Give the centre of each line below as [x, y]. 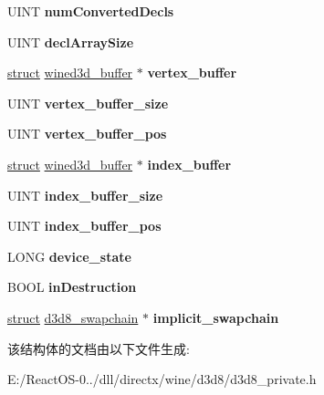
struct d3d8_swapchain [73, 317]
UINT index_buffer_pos [84, 226]
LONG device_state [69, 256]
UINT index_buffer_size [85, 195]
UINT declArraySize [71, 42]
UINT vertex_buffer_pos [87, 134]
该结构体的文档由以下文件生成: [99, 348]
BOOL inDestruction [72, 287]
